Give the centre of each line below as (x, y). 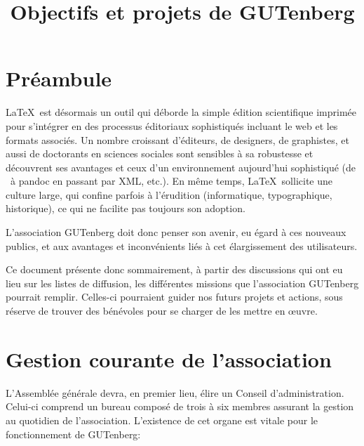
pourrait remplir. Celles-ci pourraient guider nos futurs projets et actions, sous (174, 297)
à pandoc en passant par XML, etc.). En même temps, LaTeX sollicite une (171, 181)
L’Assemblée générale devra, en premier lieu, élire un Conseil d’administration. (175, 392)
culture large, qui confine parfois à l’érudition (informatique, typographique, (169, 194)
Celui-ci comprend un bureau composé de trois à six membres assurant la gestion (180, 406)
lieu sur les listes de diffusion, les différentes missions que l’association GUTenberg (182, 283)
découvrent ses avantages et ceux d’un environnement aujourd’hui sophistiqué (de (181, 167)
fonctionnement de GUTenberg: (73, 434)
